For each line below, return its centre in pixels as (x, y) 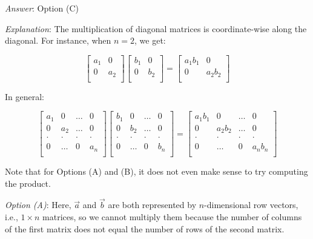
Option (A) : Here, (38, 205)
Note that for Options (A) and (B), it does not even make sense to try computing (156, 171)
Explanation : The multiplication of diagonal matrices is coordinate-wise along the (156, 28)
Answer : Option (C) (42, 8)
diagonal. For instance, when (58, 40)
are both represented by (152, 205)
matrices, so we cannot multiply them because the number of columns (172, 216)
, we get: (150, 40)
